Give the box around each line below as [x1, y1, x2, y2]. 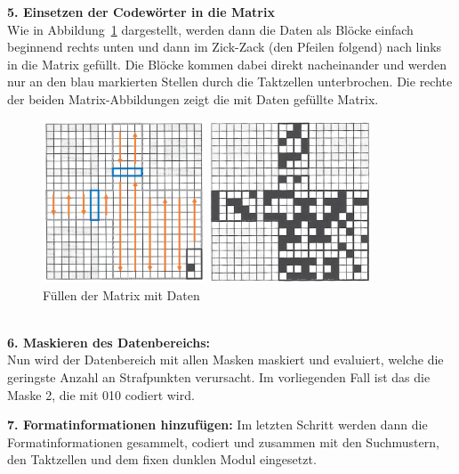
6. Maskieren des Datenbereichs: [7, 332, 211, 351]
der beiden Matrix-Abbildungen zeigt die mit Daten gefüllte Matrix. [7, 89, 379, 108]
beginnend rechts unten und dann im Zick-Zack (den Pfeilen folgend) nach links [7, 37, 442, 56]
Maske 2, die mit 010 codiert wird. [7, 385, 195, 404]
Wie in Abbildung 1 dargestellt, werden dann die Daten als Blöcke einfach [7, 20, 414, 38]
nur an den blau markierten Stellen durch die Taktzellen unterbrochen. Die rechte [7, 72, 453, 91]
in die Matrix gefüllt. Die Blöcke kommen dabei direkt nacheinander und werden [7, 54, 447, 73]
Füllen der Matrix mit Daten [43, 285, 200, 304]
